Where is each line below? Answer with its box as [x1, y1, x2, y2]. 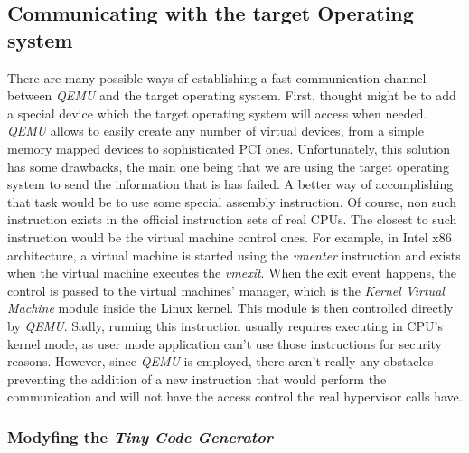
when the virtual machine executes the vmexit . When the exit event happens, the [7, 263, 456, 282]
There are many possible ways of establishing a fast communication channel [7, 68, 427, 87]
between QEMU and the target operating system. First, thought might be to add [7, 86, 456, 105]
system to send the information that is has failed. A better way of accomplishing [7, 175, 454, 193]
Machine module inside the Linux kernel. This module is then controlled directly [7, 298, 454, 317]
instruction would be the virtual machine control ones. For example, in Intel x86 [7, 227, 452, 246]
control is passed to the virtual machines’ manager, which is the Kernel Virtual [7, 280, 445, 299]
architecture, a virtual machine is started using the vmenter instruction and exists [7, 245, 461, 264]
